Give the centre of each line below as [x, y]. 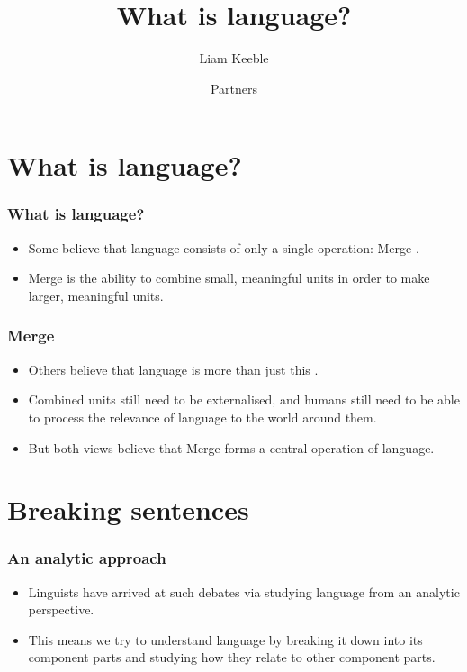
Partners [234, 88]
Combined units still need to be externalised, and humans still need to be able [244, 400]
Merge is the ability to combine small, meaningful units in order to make [229, 278]
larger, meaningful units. [96, 295]
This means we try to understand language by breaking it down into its [225, 639]
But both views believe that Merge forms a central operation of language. [231, 447]
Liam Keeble [234, 58]
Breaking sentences [128, 509]
